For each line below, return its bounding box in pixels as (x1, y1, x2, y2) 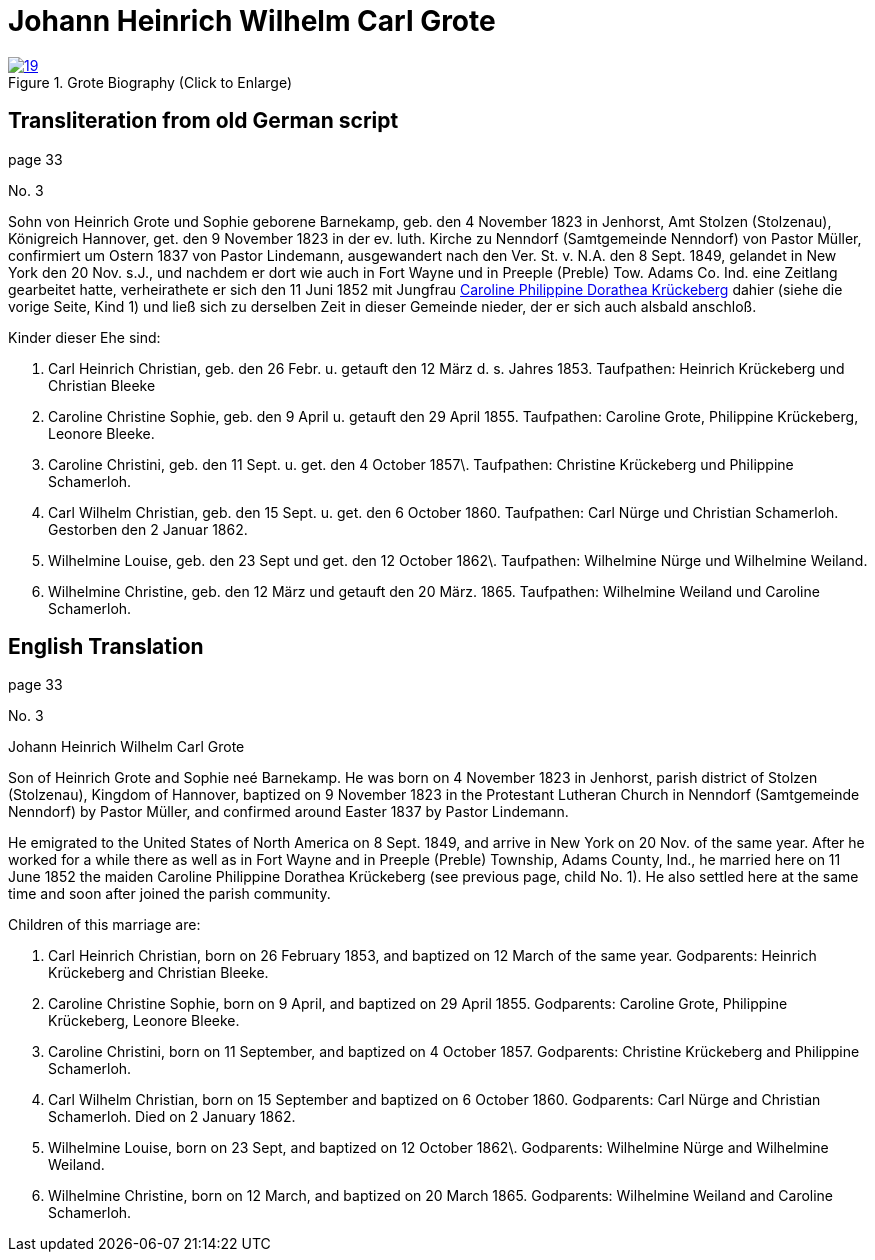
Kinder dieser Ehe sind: (8, 328, 161, 346)
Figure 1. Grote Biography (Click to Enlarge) (8, 73, 293, 91)
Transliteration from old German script (8, 108, 399, 134)
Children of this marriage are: (8, 916, 201, 934)
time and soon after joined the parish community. (8, 885, 331, 903)
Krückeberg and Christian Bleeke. (48, 964, 269, 982)
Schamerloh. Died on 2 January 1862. (48, 1108, 296, 1126)
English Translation (8, 634, 204, 660)
